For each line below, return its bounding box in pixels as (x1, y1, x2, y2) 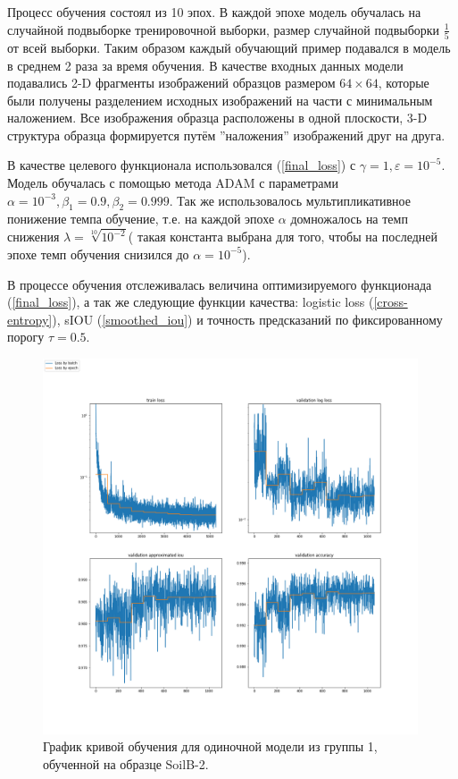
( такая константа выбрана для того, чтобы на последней (128, 227, 438, 246)
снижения (7, 227, 60, 246)
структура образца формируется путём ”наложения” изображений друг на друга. (7, 125, 446, 144)
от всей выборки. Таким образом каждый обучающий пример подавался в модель (7, 38, 451, 56)
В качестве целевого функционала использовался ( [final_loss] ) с (7, 156, 356, 174)
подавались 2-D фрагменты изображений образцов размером (7, 73, 336, 92)
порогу (7, 327, 45, 346)
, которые (378, 73, 429, 92)
